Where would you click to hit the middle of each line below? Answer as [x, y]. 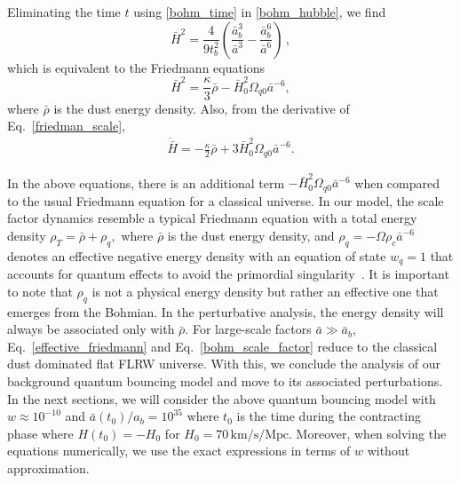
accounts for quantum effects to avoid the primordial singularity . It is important [228, 274]
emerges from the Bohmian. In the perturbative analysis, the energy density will [226, 311]
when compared [397, 182]
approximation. [48, 467]
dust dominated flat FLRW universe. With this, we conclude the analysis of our [224, 364]
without [389, 451]
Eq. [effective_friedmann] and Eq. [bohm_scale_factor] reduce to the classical [222, 346]
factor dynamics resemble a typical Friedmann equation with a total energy [212, 218]
